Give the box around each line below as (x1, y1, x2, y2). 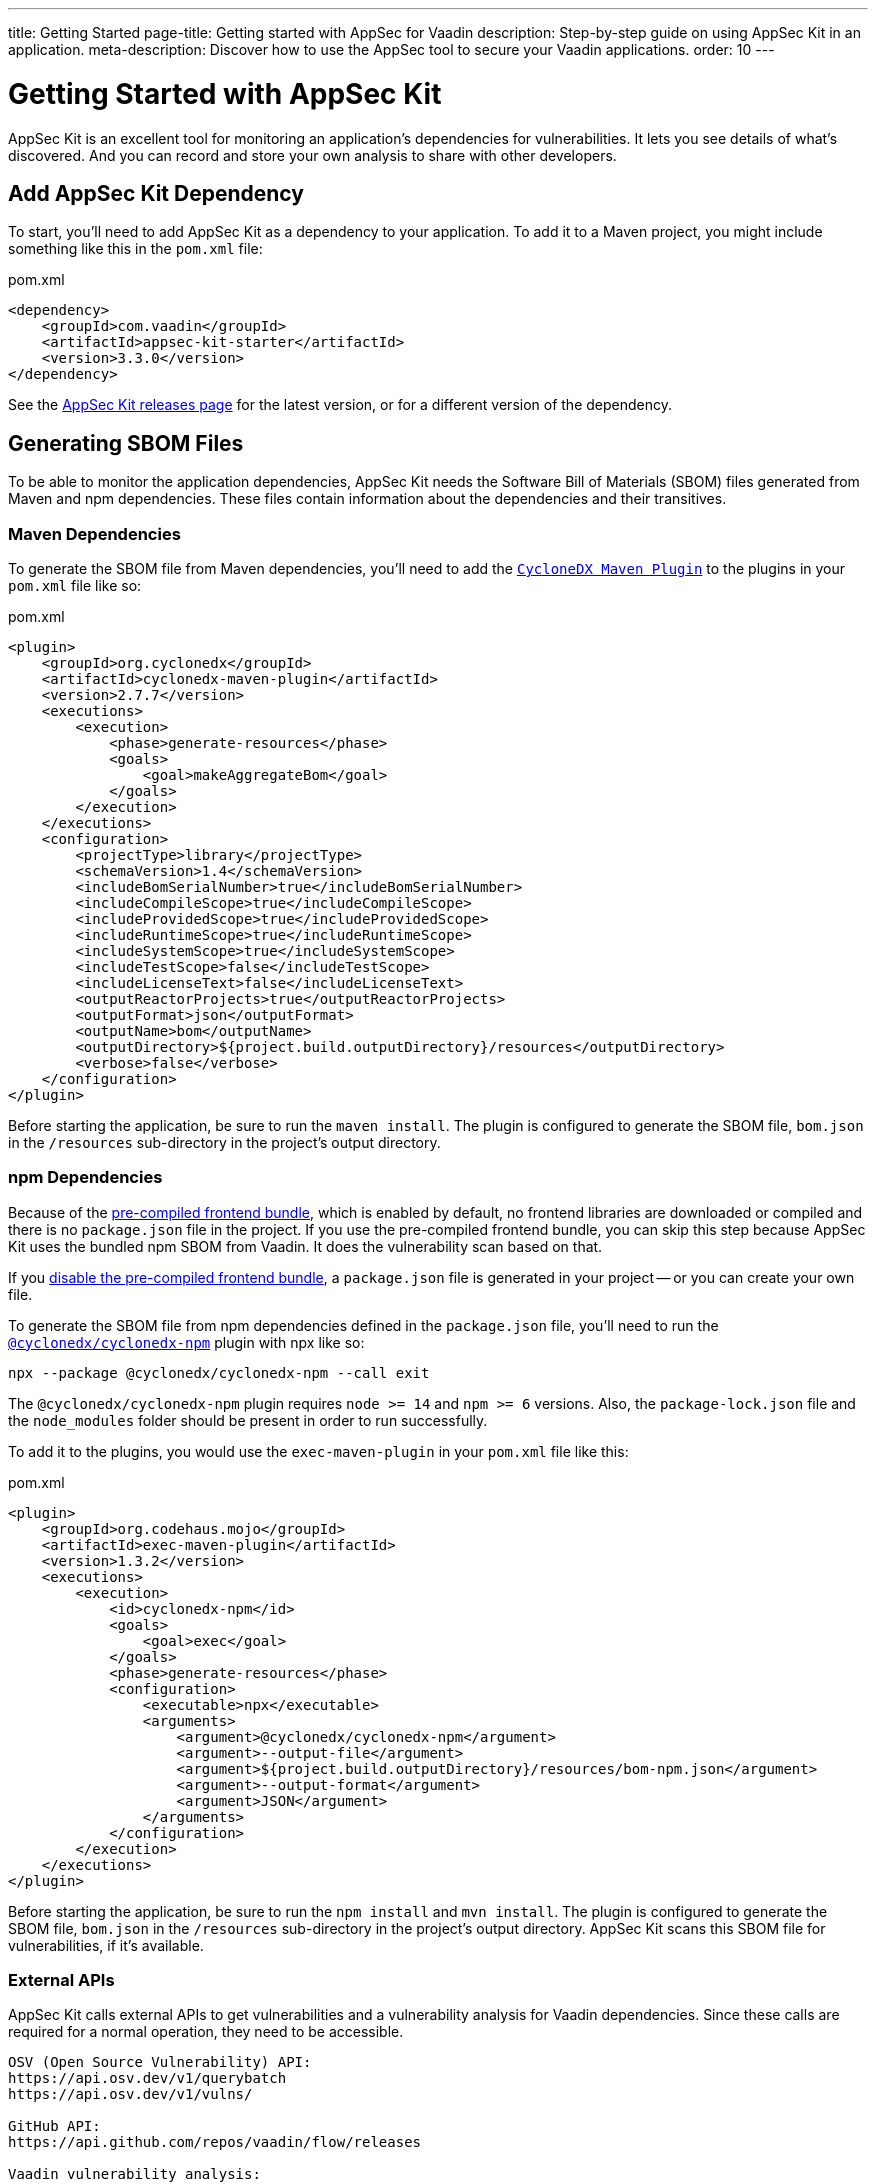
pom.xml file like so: (8, 576, 142, 594)
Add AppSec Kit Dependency (8, 180, 304, 206)
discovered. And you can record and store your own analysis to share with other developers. (8, 146, 617, 164)
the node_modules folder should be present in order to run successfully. (8, 1411, 488, 1429)
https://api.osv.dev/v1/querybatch (8, 2070, 287, 2087)
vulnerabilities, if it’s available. (8, 1936, 204, 1954)
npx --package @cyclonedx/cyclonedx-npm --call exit (8, 1364, 430, 1381)
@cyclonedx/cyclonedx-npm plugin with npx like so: (8, 1333, 365, 1351)
